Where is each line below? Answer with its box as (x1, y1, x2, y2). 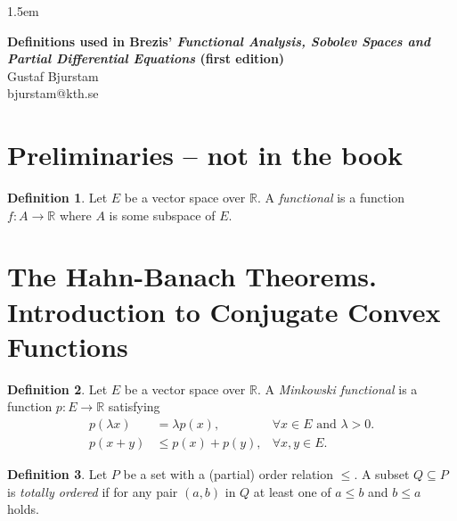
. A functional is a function (257, 188, 405, 207)
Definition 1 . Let (7, 188, 108, 207)
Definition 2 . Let (7, 379, 108, 398)
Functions (7, 327, 128, 364)
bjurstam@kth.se (7, 84, 99, 103)
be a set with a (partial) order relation (123, 465, 334, 484)
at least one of (253, 482, 331, 500)
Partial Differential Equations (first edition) (7, 49, 285, 68)
